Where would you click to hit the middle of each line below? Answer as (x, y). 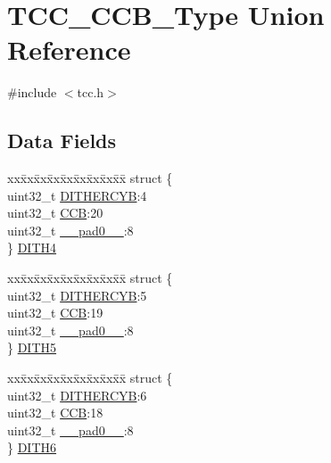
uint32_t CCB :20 (55, 213)
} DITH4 (32, 248)
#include (32, 92)
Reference (69, 50)
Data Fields (62, 141)
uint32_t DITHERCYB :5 (77, 295)
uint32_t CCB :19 (55, 313)
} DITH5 (32, 347)
